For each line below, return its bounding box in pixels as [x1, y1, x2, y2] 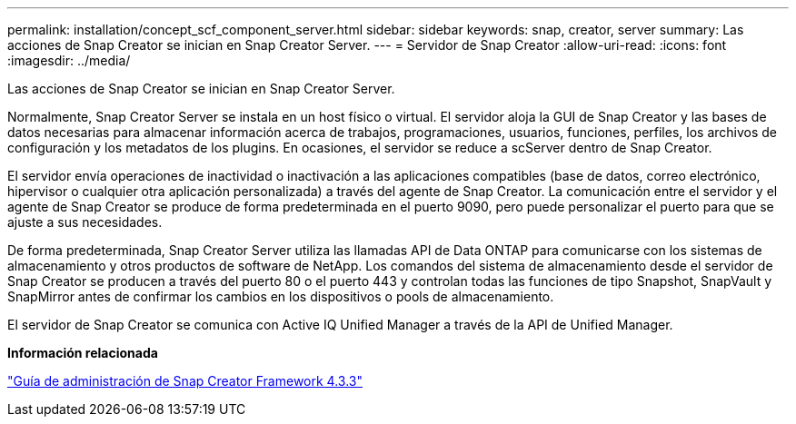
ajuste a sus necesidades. [7, 214, 163, 230]
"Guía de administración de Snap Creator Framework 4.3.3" [7, 373, 363, 389]
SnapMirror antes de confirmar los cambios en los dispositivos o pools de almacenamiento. [7, 289, 554, 304]
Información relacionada [7, 345, 158, 360]
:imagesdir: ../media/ [7, 53, 131, 68]
